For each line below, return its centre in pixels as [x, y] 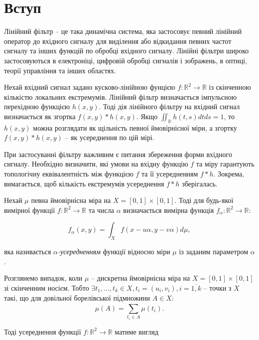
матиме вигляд [137, 331]
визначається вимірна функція [169, 210]
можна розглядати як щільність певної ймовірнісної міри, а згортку [135, 127]
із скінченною [230, 87]
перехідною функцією [37, 106]
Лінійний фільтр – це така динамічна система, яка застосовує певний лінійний [123, 31]
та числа [101, 210]
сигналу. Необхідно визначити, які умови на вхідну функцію [96, 164]
